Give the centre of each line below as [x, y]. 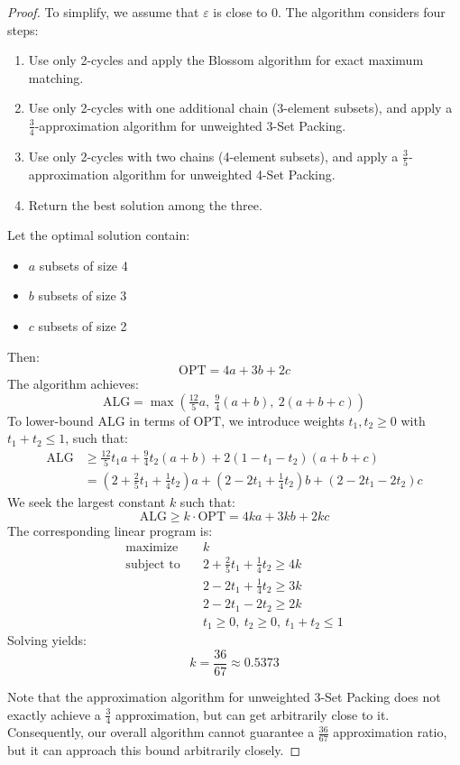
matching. [56, 77]
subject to [153, 564]
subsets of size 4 [83, 265]
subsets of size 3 [83, 295]
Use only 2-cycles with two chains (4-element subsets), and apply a [213, 156]
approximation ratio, [390, 732]
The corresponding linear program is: [110, 530]
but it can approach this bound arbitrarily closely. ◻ [154, 750]
